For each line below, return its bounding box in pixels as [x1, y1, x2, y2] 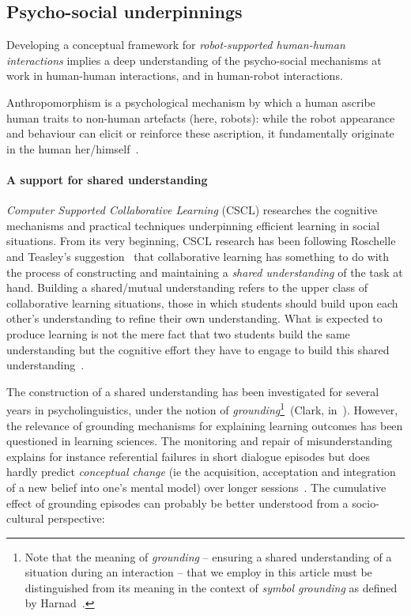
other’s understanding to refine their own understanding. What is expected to [6, 310, 383, 327]
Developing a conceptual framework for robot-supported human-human [6, 36, 345, 53]
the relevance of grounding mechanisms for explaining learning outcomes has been [6, 417, 403, 433]
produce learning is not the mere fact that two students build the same [6, 325, 350, 342]
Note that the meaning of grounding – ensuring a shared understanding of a [25, 548, 392, 565]
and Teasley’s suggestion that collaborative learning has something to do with [6, 248, 389, 264]
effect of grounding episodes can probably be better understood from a [6, 494, 349, 511]
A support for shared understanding [6, 171, 208, 187]
